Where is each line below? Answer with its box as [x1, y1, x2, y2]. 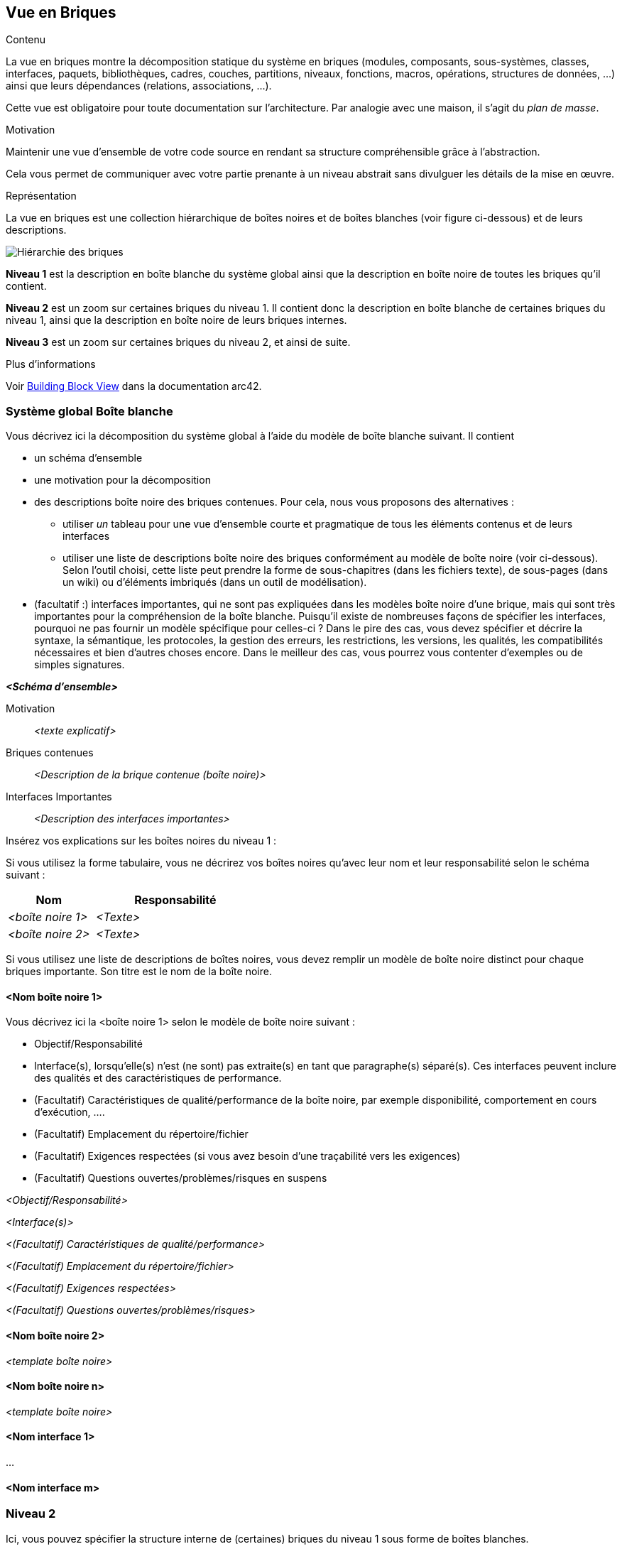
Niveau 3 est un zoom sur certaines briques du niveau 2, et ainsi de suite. [6, 336, 351, 349]
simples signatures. [34, 658, 125, 671]
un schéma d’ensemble [34, 452, 143, 464]
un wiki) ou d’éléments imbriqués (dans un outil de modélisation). [62, 576, 367, 589]
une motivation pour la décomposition [34, 474, 211, 487]
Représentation [6, 190, 77, 202]
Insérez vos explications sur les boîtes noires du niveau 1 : [6, 835, 277, 847]
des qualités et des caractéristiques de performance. [34, 1072, 282, 1085]
